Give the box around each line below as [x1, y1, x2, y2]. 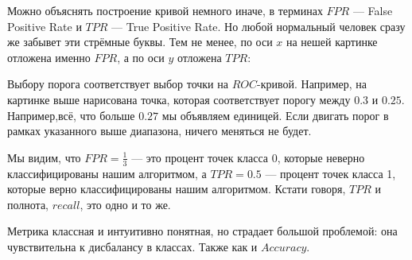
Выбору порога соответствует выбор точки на [7, 76, 228, 92]
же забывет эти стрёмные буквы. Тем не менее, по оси [7, 33, 273, 50]
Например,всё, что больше [7, 107, 135, 123]
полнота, [7, 196, 49, 212]
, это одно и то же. [80, 196, 171, 212]
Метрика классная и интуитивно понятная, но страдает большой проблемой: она [7, 223, 398, 239]
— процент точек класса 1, [265, 165, 396, 181]
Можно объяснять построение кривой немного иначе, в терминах [7, 2, 323, 18]
